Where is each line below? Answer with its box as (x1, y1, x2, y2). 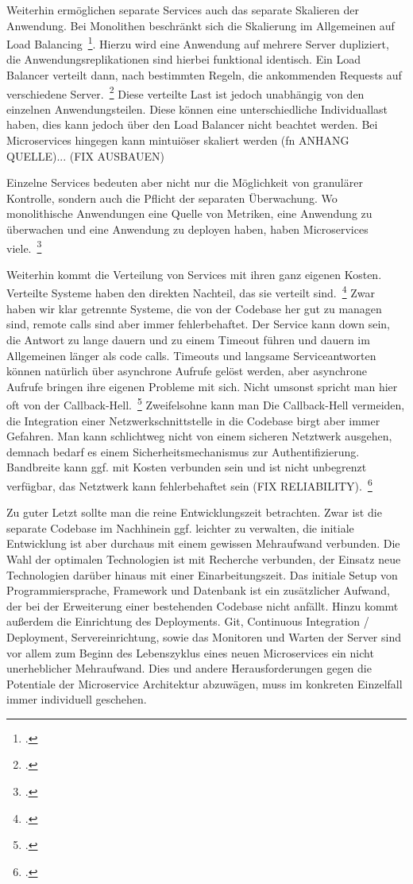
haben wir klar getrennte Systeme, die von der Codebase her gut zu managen (6, 300, 382, 316)
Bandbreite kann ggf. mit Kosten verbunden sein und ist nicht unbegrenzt (6, 459, 367, 475)
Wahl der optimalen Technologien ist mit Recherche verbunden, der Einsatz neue (6, 550, 401, 567)
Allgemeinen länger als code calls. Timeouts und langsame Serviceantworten (6, 347, 376, 363)
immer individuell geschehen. (6, 691, 147, 708)
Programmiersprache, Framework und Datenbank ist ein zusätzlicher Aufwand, (6, 582, 390, 599)
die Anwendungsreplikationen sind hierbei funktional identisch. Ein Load (6, 51, 361, 68)
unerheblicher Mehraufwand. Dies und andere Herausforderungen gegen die (6, 660, 372, 677)
